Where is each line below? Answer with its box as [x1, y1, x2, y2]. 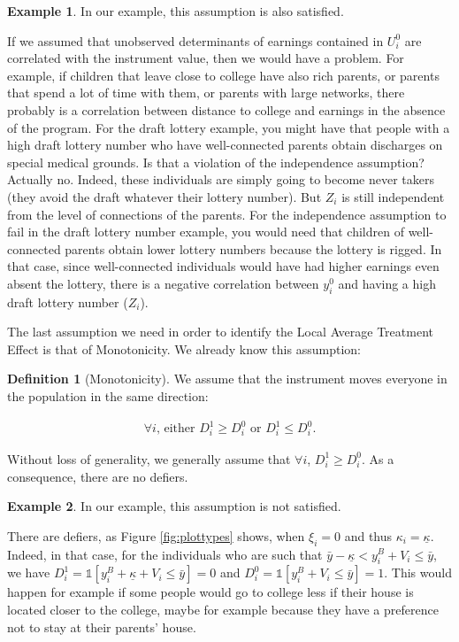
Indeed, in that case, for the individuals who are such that [7, 545, 323, 563]
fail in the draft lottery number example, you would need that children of [7, 222, 404, 241]
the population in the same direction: [7, 387, 209, 406]
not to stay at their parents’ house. [7, 617, 196, 636]
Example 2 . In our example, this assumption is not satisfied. [7, 497, 341, 515]
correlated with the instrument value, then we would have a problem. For [7, 49, 404, 67]
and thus [344, 526, 393, 545]
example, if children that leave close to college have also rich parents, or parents [7, 66, 440, 84]
